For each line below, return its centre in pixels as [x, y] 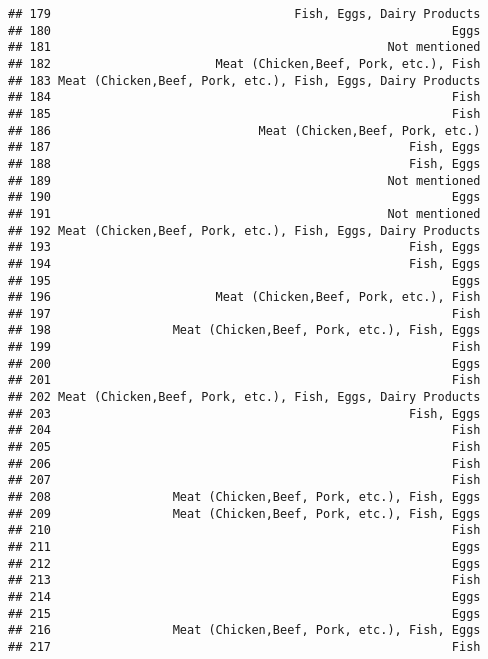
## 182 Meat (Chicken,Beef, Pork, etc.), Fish [244, 63]
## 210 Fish [244, 530]
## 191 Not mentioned [244, 213]
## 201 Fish [244, 380]
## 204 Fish [244, 430]
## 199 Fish [244, 347]
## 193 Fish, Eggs [244, 247]
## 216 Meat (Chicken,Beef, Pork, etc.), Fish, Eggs [244, 630]
